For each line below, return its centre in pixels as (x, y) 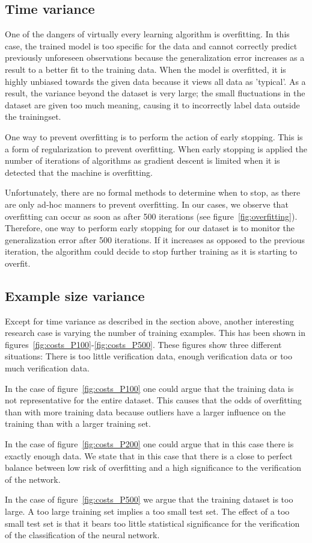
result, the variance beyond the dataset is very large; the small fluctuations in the (155, 93)
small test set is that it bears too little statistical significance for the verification (152, 523)
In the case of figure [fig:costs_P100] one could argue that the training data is (149, 388)
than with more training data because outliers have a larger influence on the (145, 411)
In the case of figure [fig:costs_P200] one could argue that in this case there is (149, 444)
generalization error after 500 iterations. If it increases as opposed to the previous (155, 239)
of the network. (33, 479)
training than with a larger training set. (78, 424)
